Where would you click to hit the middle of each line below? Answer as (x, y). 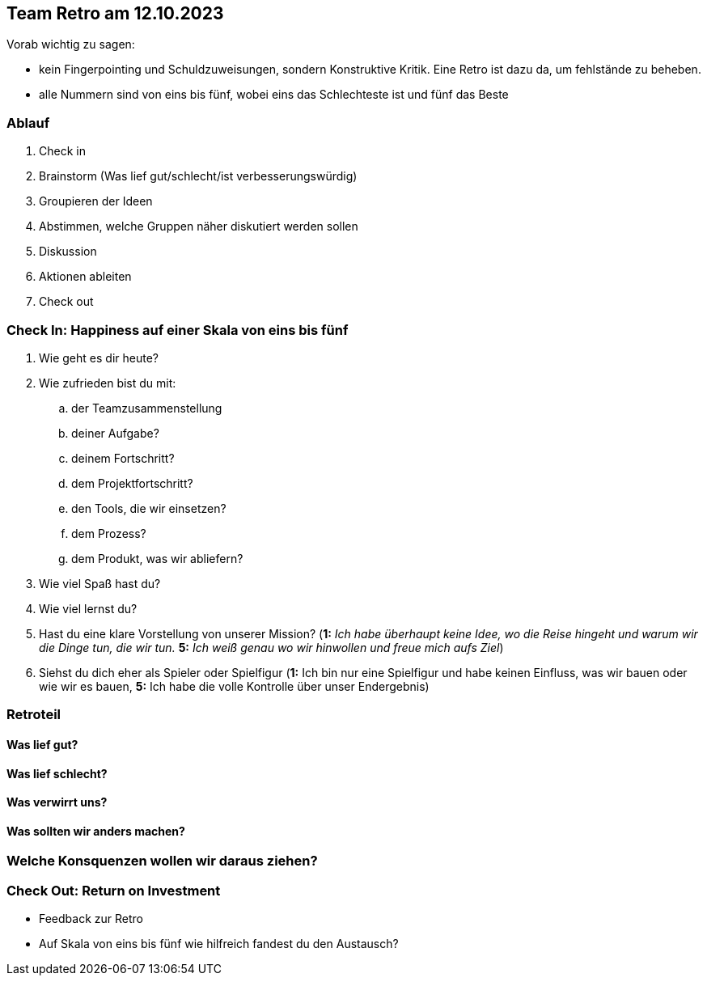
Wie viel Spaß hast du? (100, 583)
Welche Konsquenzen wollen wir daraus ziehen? (162, 861)
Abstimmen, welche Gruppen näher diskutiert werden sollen (199, 226)
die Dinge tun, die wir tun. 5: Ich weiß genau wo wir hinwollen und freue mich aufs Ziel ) (271, 647)
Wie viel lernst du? (88, 608)
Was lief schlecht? (57, 773)
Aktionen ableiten (85, 277)
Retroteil (34, 715)
